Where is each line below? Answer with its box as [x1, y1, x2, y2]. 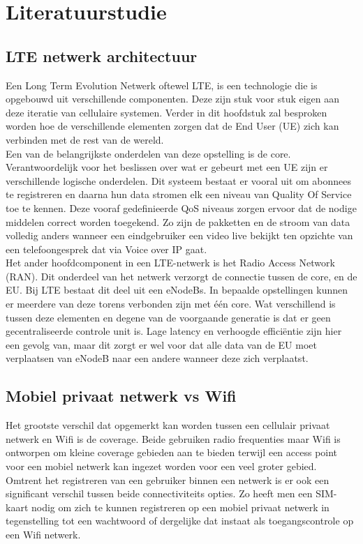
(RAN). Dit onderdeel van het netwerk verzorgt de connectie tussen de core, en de [6, 269, 357, 283]
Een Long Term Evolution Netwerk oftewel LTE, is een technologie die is [6, 77, 318, 92]
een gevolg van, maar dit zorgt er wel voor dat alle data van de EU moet [6, 337, 317, 352]
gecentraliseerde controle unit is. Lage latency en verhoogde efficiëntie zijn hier [6, 324, 342, 338]
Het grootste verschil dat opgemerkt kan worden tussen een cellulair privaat [6, 418, 330, 432]
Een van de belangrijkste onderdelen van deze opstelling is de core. [6, 146, 291, 160]
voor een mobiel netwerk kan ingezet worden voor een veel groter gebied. [6, 459, 317, 474]
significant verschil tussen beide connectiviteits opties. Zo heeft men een [6, 486, 313, 501]
